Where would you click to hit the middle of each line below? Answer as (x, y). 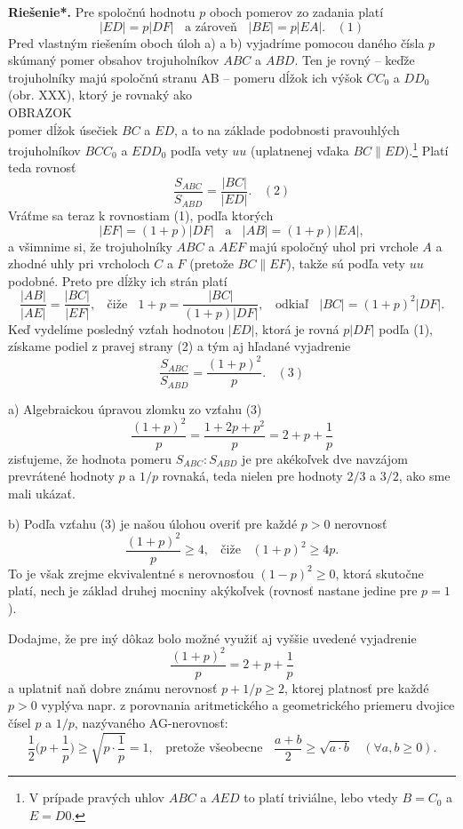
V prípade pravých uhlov (96, 797)
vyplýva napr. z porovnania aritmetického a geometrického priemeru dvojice (248, 705)
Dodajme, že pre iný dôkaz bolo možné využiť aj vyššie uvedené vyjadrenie (212, 638)
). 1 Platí (426, 149)
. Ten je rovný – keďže (355, 60)
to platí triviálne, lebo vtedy (321, 797)
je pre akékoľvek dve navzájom (325, 458)
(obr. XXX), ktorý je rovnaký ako (100, 95)
